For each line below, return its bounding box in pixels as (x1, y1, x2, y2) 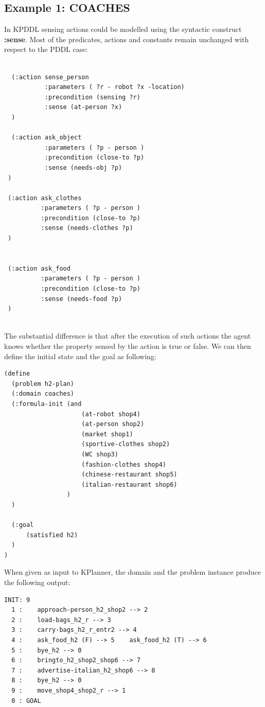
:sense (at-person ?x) (44, 103, 122, 111)
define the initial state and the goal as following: (4, 350, 156, 361)
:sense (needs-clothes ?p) (41, 224, 133, 232)
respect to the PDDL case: (4, 44, 88, 55)
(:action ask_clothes (8, 194, 82, 202)
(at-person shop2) (81, 420, 145, 428)
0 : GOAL (11, 697, 41, 704)
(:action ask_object (11, 134, 82, 142)
